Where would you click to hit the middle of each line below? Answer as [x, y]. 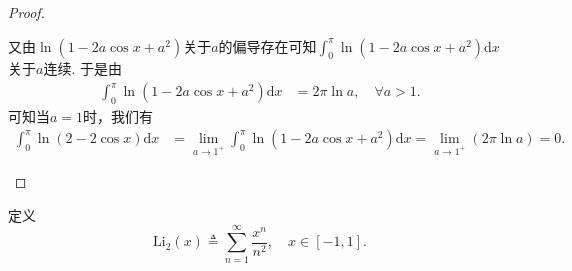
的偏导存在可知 [267, 45]
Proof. [26, 12]
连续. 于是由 [82, 68]
